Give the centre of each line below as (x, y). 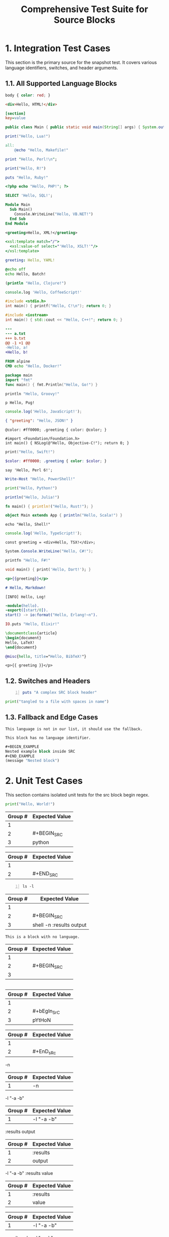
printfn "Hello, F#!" (28, 560)
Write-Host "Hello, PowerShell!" (40, 479)
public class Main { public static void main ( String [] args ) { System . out (85, 127)
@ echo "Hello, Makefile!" (41, 150)
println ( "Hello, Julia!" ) (32, 497)
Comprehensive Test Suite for (84, 9)
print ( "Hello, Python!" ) (31, 488)
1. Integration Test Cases (58, 48)
